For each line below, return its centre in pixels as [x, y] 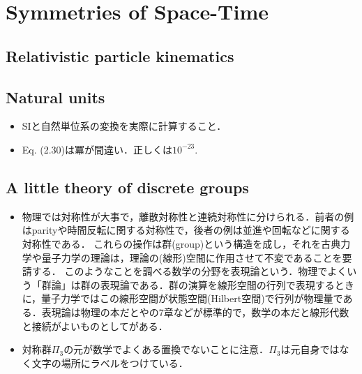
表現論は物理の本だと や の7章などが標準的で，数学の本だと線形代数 [195, 312]
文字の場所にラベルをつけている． [110, 362]
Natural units [55, 97]
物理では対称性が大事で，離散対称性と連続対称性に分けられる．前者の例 [188, 216]
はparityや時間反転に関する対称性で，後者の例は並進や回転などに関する [186, 230]
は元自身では [310, 349]
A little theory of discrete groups [127, 187]
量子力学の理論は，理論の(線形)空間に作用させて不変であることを [192, 257]
